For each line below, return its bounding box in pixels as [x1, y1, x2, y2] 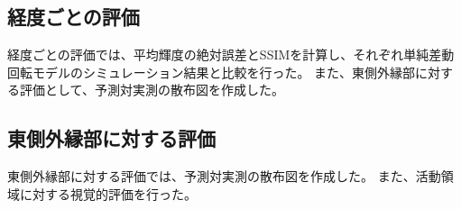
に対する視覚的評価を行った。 [19, 184, 197, 203]
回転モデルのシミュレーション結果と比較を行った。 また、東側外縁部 [7, 62, 416, 81]
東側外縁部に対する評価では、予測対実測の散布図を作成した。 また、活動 [7, 167, 441, 186]
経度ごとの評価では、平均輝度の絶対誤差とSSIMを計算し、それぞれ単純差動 [7, 45, 455, 64]
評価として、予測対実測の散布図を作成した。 [19, 80, 284, 99]
